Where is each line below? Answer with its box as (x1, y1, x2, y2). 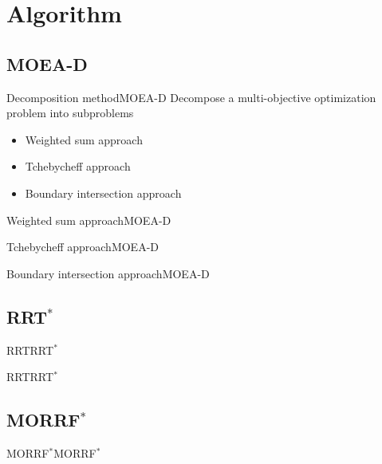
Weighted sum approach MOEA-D (6, 211, 171, 228)
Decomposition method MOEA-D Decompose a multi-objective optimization (6, 88, 376, 105)
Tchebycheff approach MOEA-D (6, 238, 159, 255)
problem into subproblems (6, 104, 134, 121)
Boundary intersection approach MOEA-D (6, 265, 210, 281)
